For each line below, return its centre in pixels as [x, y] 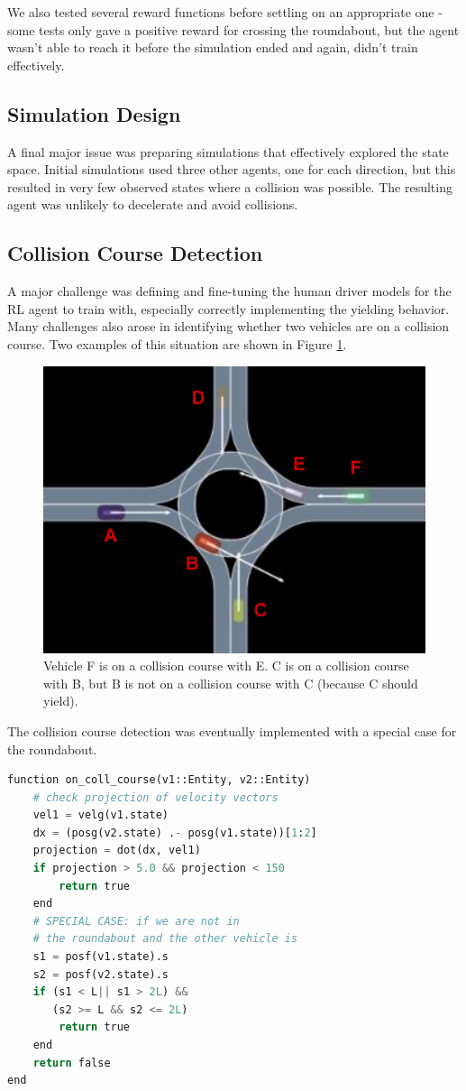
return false [72, 1063]
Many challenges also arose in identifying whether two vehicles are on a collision [228, 326]
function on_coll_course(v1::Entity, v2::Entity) [159, 780]
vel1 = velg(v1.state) [101, 815]
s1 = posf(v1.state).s [101, 957]
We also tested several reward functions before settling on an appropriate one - [225, 12]
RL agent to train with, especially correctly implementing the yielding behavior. [228, 308]
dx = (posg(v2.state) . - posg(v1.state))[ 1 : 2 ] [175, 832]
